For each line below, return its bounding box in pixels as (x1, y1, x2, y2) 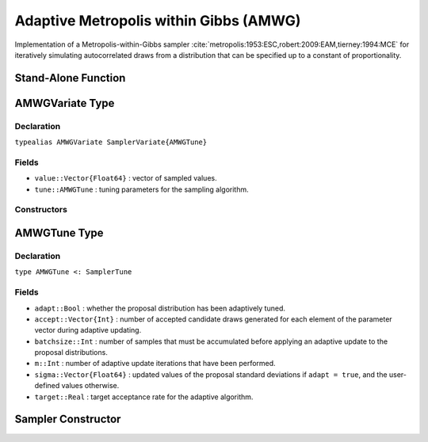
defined (34, 381, 60, 391)
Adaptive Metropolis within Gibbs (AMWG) (14, 12, 301, 29)
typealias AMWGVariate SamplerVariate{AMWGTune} (14, 138, 208, 147)
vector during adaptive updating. (34, 326, 142, 335)
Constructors (14, 204, 67, 215)
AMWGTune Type (14, 227, 104, 240)
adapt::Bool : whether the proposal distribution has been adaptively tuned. (34, 303, 285, 313)
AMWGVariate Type (14, 96, 115, 110)
